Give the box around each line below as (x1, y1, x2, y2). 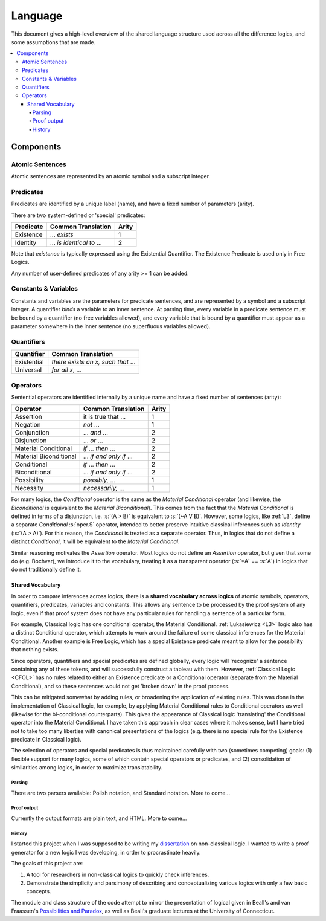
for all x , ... (51, 366, 82, 374)
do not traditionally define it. (11, 566, 81, 574)
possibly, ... (83, 476, 116, 485)
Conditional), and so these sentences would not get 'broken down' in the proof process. (11, 682, 230, 690)
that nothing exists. (11, 646, 59, 653)
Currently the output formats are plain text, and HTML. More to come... (11, 815, 187, 822)
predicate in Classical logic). (11, 736, 81, 743)
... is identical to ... (50, 238, 102, 247)
